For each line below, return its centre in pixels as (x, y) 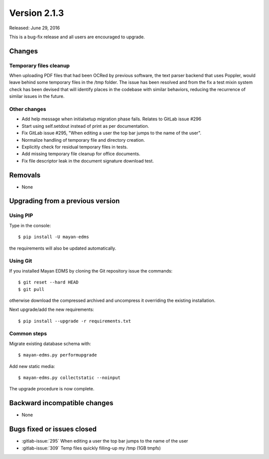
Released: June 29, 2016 (34, 28)
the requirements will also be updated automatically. (63, 248)
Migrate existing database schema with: (50, 344)
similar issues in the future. (37, 96)
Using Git (21, 261)
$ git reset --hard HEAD (48, 282)
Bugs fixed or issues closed (53, 429)
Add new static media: (32, 366)
